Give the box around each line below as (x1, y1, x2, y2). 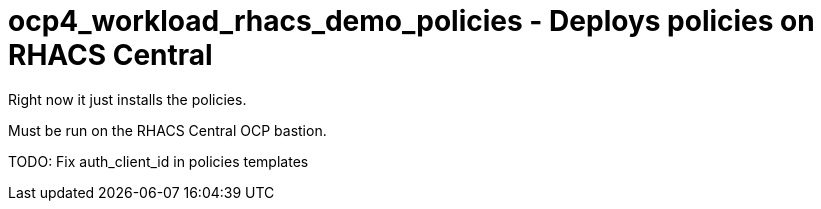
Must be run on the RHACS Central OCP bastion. (8, 121, 327, 139)
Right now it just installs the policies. (8, 90, 247, 108)
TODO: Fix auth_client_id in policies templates (8, 152, 309, 170)
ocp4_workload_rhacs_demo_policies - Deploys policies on (8, 4, 815, 38)
